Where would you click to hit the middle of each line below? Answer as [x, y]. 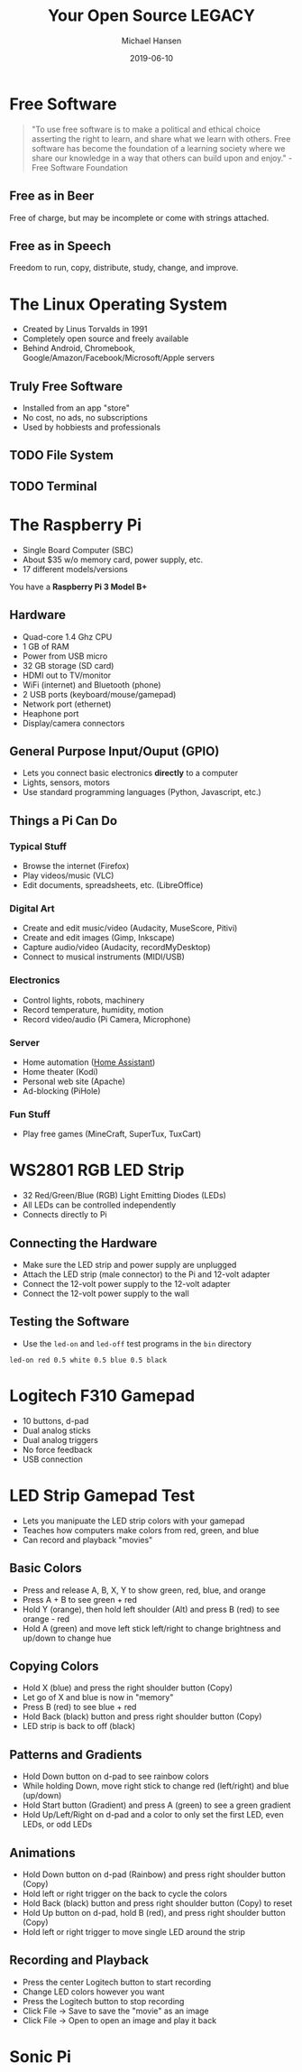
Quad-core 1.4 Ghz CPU [67, 636]
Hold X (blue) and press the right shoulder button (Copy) [127, 1688]
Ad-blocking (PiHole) [61, 1091]
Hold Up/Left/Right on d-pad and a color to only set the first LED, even [153, 1815]
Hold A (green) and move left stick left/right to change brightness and [151, 1628]
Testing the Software [69, 1322]
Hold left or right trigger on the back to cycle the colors [125, 1893]
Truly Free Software [66, 386]
